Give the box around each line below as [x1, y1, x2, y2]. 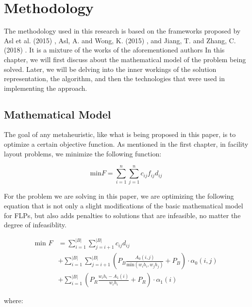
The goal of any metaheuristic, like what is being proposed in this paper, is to [4, 129, 236, 139]
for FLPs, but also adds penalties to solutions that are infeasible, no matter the [4, 210, 241, 220]
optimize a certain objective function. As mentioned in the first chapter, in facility [4, 139, 249, 149]
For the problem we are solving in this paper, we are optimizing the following [4, 191, 234, 201]
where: [4, 295, 23, 306]
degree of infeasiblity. [4, 220, 67, 230]
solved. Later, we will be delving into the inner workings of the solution [4, 64, 217, 74]
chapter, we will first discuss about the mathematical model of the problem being [4, 54, 246, 64]
